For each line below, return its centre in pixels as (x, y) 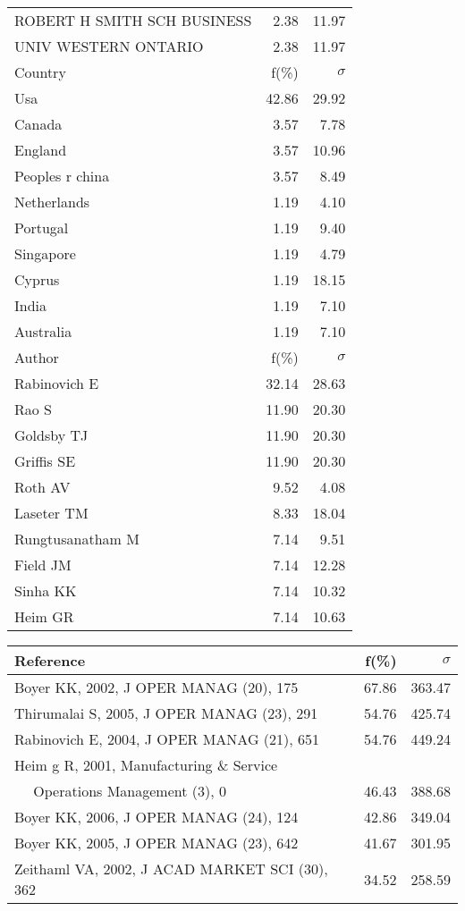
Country (40, 72)
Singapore (45, 253)
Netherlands (52, 202)
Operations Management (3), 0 (130, 791)
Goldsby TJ (51, 435)
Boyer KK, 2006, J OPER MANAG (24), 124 (156, 817)
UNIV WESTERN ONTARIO (109, 46)
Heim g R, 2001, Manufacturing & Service (146, 765)
